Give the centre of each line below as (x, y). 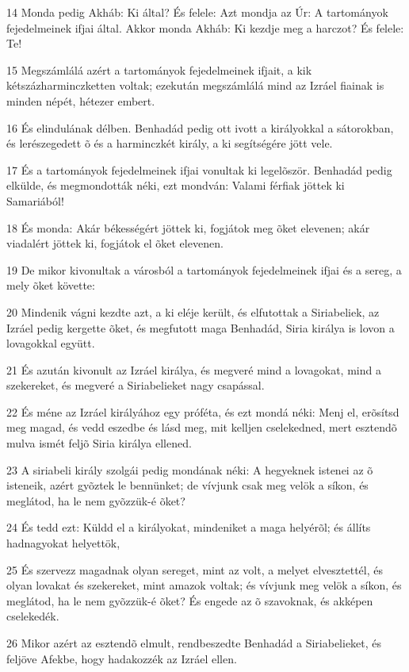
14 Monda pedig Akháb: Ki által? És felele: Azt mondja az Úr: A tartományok (197, 12)
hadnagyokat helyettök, (63, 543)
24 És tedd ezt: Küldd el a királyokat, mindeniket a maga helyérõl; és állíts (189, 527)
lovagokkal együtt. (51, 343)
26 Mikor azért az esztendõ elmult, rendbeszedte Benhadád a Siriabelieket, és (194, 643)
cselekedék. (33, 616)
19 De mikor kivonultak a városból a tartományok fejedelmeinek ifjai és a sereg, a (204, 269)
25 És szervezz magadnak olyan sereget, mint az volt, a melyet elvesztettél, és (195, 569)
